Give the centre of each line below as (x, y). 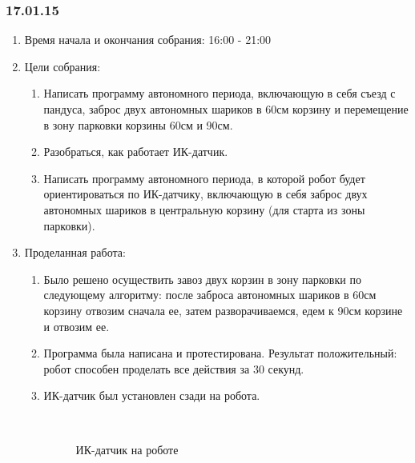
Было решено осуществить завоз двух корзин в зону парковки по (202, 279)
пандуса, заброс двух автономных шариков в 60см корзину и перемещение (226, 109)
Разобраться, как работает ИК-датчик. (136, 152)
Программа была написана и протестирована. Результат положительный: (220, 353)
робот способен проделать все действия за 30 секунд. (174, 368)
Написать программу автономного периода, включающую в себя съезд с (220, 93)
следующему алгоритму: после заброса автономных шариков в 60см (210, 295)
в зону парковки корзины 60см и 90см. (138, 124)
